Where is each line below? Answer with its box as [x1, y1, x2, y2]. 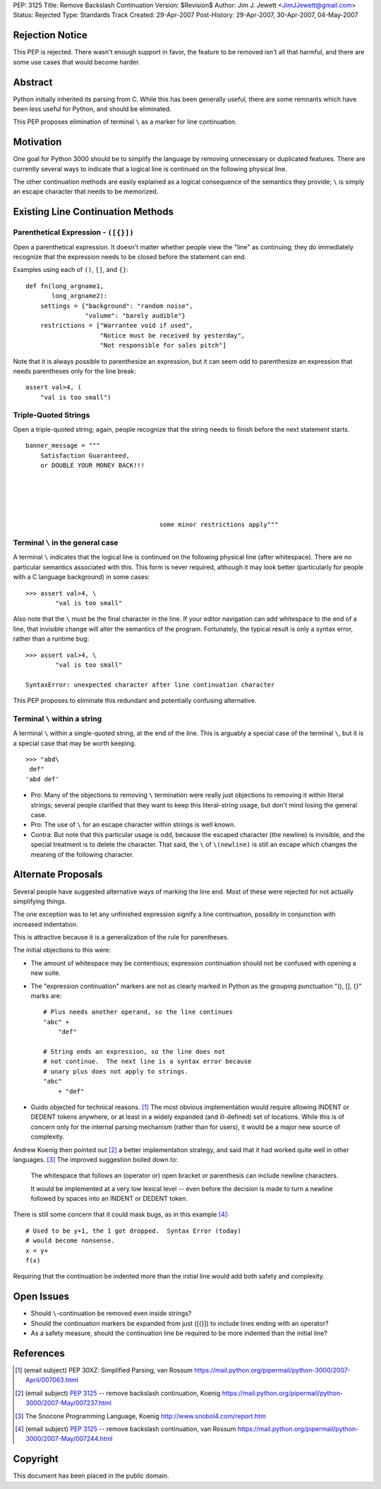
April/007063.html [25, 1376, 79, 1384]
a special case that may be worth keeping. [13, 739, 137, 747]
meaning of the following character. [30, 850, 134, 858]
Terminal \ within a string [13, 713, 102, 723]
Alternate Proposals [13, 869, 103, 881]
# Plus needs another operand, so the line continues [43, 1008, 233, 1016]
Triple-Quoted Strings [13, 410, 90, 420]
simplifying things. [13, 897, 67, 906]
